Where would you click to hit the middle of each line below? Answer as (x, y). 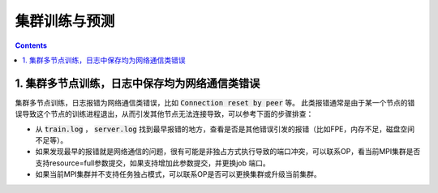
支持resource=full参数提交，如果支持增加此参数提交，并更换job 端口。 (153, 163)
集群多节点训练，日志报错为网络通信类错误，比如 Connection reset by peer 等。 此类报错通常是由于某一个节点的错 (215, 102)
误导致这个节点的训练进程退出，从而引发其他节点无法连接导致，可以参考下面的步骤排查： (164, 114)
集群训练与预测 (65, 21)
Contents (31, 45)
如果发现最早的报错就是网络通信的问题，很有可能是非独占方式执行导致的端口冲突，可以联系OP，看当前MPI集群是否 (228, 152)
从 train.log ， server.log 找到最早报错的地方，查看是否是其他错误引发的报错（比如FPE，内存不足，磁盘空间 (225, 129)
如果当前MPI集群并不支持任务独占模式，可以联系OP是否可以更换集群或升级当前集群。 (178, 174)
